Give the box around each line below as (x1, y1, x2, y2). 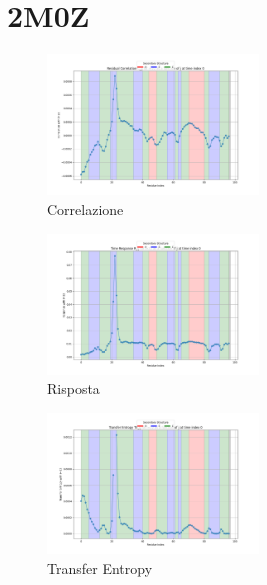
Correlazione (47, 198, 124, 219)
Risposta (47, 378, 100, 399)
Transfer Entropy (47, 557, 153, 578)
